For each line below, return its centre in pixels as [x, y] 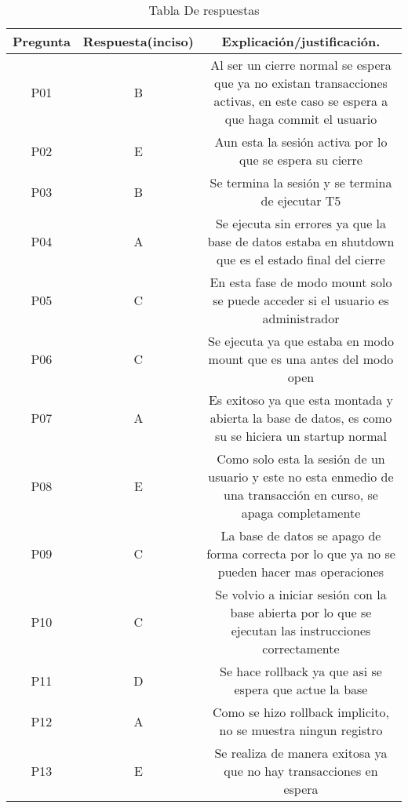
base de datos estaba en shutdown [301, 241]
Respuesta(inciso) [138, 41]
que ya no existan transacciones [301, 83]
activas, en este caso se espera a [301, 101]
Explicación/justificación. [301, 41]
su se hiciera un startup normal [301, 436]
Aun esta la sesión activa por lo [301, 142]
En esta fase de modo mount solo [301, 282]
